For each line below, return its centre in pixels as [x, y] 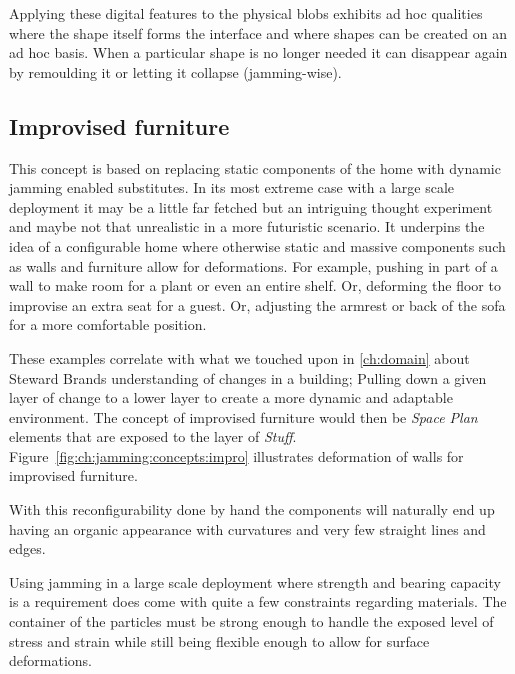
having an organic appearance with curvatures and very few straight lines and [247, 528]
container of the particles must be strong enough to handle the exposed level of [251, 621]
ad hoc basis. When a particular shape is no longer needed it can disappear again [258, 52]
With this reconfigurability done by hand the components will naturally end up [252, 509]
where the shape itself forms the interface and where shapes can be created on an [258, 32]
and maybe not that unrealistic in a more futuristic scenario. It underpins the [247, 226]
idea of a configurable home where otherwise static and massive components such [257, 245]
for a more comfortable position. [108, 324]
